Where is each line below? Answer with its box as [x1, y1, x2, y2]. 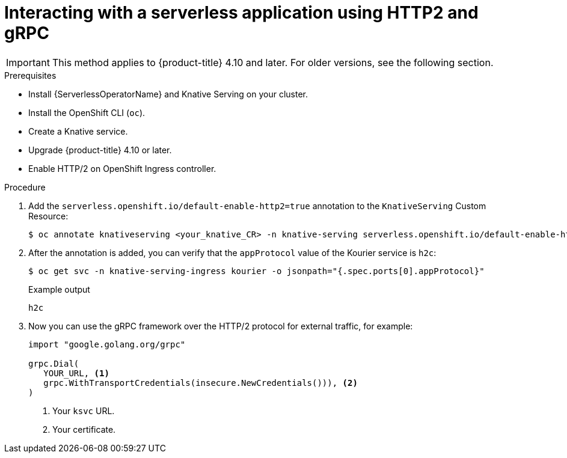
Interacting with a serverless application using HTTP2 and [4, 2, 479, 23]
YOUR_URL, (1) [43, 368, 109, 378]
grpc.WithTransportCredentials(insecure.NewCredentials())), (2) [43, 377, 358, 388]
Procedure [4, 182, 46, 192]
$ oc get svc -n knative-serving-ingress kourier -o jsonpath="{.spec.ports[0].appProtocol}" [28, 266, 485, 276]
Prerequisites [4, 70, 57, 81]
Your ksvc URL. [52, 405, 115, 416]
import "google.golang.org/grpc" [28, 339, 186, 349]
